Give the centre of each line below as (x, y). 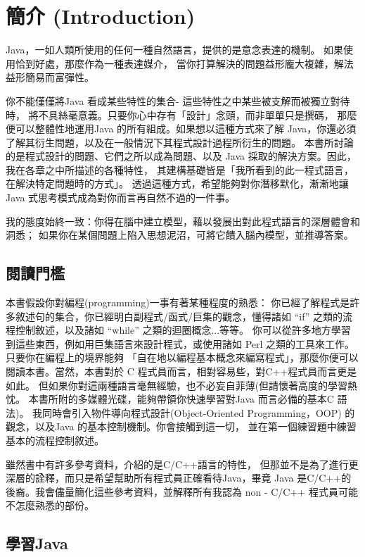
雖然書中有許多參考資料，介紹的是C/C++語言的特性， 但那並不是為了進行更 (182, 464)
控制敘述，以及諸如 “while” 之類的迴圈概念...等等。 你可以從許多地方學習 (183, 330)
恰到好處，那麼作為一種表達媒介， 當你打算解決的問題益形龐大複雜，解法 (184, 63)
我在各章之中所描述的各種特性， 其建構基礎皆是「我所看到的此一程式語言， (180, 169)
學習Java (37, 543)
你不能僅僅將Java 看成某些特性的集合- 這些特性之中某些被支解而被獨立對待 (178, 100)
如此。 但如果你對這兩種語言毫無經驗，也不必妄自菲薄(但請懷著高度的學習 (177, 385)
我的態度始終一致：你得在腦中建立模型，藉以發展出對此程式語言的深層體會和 (183, 221)
